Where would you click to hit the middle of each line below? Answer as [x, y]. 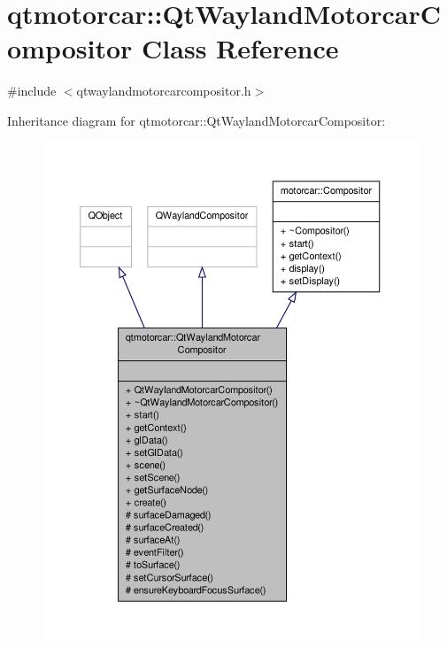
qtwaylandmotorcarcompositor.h [164, 91]
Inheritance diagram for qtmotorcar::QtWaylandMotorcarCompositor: [197, 120]
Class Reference [240, 48]
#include [32, 91]
